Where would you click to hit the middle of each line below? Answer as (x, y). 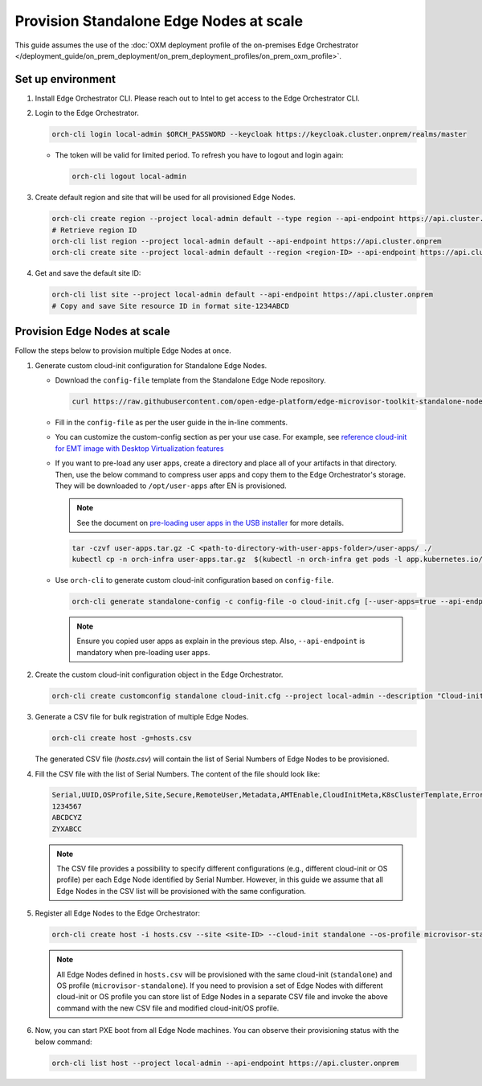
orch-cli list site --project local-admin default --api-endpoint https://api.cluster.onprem (243, 295)
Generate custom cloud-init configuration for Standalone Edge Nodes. (151, 365)
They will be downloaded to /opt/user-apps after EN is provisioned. (171, 486)
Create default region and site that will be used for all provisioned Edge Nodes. (165, 198)
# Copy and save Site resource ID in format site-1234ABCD (170, 306)
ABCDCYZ (67, 818)
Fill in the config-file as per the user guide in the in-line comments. (172, 422)
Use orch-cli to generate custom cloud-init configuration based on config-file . (194, 580)
